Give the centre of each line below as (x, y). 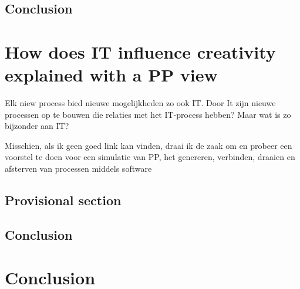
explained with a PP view (111, 75)
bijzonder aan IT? (37, 126)
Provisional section (63, 200)
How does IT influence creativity (140, 51)
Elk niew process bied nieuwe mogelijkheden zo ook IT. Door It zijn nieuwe (140, 103)
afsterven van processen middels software (78, 169)
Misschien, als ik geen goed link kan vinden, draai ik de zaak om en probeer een (149, 145)
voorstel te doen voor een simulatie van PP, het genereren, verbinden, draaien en (150, 157)
